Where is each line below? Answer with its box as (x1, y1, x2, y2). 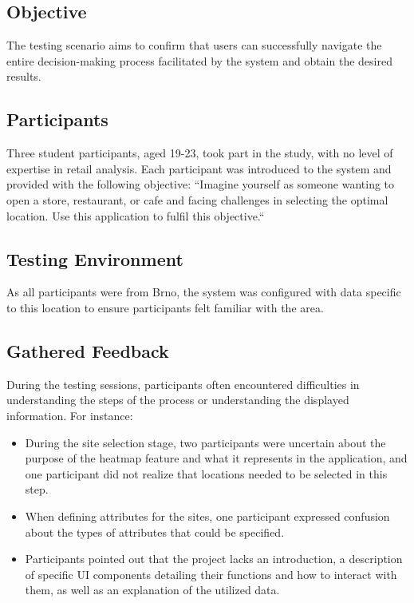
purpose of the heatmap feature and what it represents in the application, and (25, 450, 408, 466)
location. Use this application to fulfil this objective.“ (6, 207, 265, 224)
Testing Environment (6, 246, 183, 271)
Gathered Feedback (6, 338, 169, 363)
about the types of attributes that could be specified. (25, 523, 285, 540)
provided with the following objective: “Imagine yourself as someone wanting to (6, 176, 395, 192)
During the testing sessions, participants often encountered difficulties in (6, 375, 360, 392)
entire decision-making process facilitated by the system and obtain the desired (6, 52, 392, 69)
